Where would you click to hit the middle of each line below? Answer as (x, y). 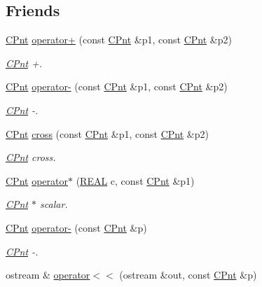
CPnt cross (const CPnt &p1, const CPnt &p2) (107, 133)
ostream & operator (48, 275)
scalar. (54, 204)
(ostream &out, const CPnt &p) (188, 275)
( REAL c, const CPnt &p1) (135, 180)
